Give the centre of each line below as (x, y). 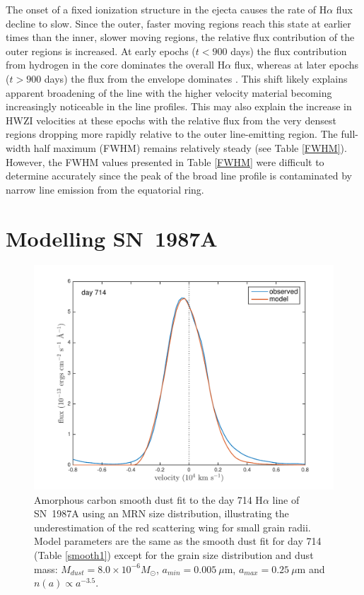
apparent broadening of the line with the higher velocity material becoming (169, 92)
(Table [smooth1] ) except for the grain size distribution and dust (174, 554)
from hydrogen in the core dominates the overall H (116, 65)
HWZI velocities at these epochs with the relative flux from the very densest (171, 120)
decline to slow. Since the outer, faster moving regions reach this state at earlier (178, 23)
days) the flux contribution (289, 51)
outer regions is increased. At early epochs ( (101, 51)
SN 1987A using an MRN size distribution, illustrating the (162, 513)
